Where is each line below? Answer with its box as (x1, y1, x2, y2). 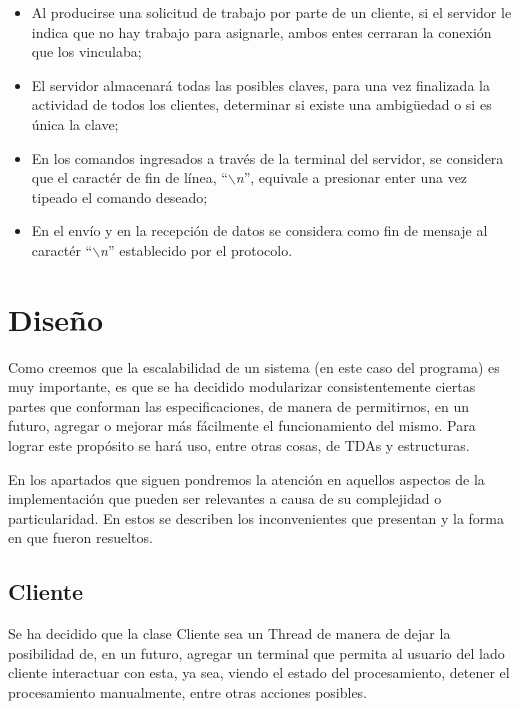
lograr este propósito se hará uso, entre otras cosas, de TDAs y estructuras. (8, 435, 470, 456)
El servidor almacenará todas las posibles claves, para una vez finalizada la (31, 74, 490, 95)
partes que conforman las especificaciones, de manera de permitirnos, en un (8, 395, 470, 416)
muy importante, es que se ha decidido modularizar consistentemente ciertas (8, 376, 476, 397)
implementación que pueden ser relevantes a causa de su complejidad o (8, 488, 442, 509)
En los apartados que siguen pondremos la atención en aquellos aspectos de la (8, 468, 485, 489)
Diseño (8, 298, 104, 339)
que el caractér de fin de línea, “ (31, 167, 228, 188)
